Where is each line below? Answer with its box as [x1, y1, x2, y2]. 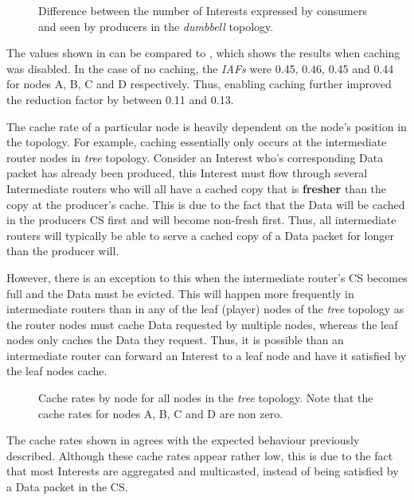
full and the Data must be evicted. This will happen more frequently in [6, 285, 354, 301]
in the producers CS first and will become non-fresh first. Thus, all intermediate [6, 211, 396, 228]
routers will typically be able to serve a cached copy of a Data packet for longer [6, 227, 395, 243]
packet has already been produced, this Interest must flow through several [6, 165, 368, 181]
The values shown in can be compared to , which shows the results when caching [6, 45, 400, 61]
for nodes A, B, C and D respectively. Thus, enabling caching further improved [6, 76, 392, 92]
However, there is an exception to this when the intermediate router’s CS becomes [6, 269, 408, 285]
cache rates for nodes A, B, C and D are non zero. [38, 405, 283, 421]
